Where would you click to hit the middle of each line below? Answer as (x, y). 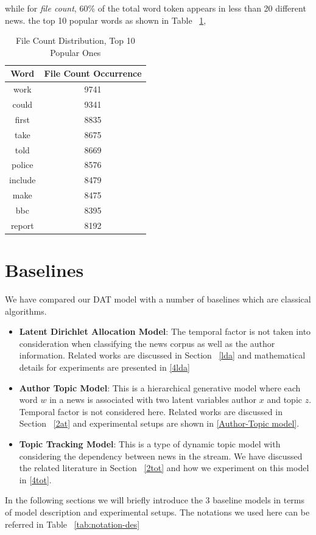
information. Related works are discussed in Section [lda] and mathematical (162, 355)
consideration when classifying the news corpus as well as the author (147, 343)
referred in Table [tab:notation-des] (72, 524)
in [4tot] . (35, 479)
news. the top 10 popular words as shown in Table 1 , (106, 20)
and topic (284, 400)
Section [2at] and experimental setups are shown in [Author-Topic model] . (159, 423)
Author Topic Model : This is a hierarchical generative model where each (160, 387)
